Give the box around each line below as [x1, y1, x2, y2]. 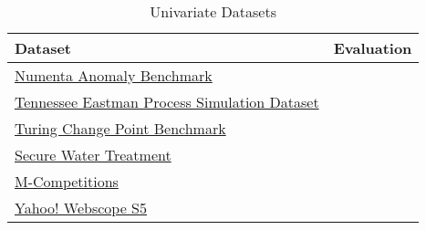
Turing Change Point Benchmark [15, 118, 226, 139]
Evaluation [333, 37, 412, 58]
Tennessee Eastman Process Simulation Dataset [15, 91, 319, 112]
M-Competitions [15, 171, 119, 192]
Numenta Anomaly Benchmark [15, 65, 213, 86]
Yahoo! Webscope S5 [15, 197, 147, 218]
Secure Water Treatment [15, 144, 171, 165]
